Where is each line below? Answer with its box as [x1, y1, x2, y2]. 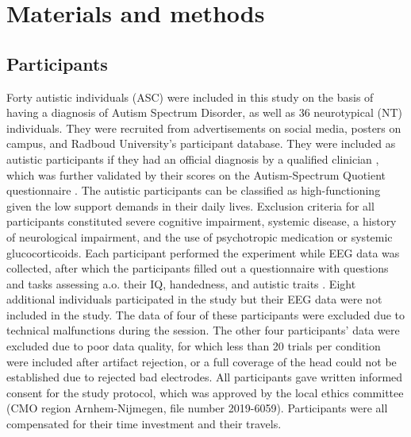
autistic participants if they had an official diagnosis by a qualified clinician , [6, 150, 379, 167]
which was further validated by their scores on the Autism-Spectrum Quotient [6, 166, 386, 183]
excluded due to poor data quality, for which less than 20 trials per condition [6, 338, 381, 354]
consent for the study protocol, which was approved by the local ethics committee [6, 384, 404, 400]
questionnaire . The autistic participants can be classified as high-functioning [6, 182, 381, 199]
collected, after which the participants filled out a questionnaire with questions [6, 260, 389, 277]
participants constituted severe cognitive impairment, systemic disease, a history [6, 213, 397, 230]
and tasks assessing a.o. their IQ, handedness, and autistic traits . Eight [6, 275, 356, 292]
